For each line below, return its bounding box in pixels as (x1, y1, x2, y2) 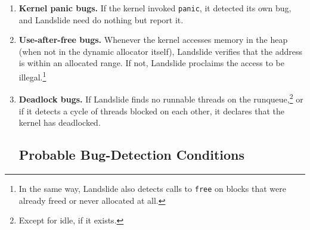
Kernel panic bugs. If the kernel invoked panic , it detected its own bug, (18, 2, 292, 14)
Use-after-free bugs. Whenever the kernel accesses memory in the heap (18, 33, 288, 46)
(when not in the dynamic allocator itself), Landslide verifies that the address (18, 45, 302, 57)
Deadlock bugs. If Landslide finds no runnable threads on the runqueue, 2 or (18, 91, 303, 105)
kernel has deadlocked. (18, 116, 101, 129)
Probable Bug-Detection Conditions (18, 145, 245, 164)
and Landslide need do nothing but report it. (18, 13, 184, 26)
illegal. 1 (18, 69, 46, 83)
